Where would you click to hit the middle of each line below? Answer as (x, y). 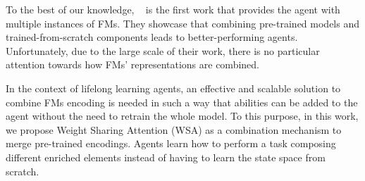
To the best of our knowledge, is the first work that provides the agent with (173, 9)
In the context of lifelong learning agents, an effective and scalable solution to (173, 88)
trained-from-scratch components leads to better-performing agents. (152, 37)
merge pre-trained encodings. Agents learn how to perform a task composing (171, 143)
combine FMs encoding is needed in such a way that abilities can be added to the (182, 102)
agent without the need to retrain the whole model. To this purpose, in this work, (182, 116)
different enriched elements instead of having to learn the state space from (166, 157)
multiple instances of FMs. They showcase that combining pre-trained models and (182, 23)
